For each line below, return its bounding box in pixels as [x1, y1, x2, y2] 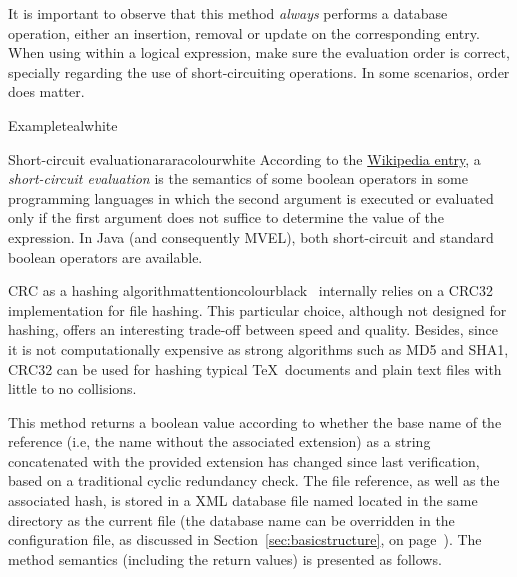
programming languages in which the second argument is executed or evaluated [8, 187, 494, 208]
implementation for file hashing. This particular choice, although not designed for [8, 299, 507, 320]
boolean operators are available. [8, 246, 203, 267]
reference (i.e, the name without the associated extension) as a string [8, 431, 431, 452]
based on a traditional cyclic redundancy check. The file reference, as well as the [8, 470, 500, 491]
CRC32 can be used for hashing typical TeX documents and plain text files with [8, 358, 502, 379]
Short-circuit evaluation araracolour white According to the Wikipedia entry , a [8, 148, 481, 169]
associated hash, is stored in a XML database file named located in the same [8, 490, 478, 511]
